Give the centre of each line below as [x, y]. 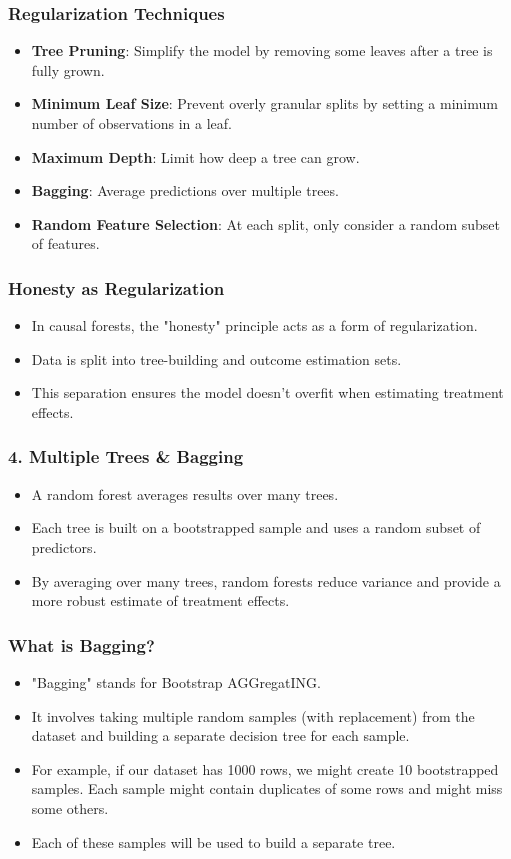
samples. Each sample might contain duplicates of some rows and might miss [267, 788]
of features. [65, 243]
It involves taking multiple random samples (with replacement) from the [253, 715]
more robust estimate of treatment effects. [160, 600]
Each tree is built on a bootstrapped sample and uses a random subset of [256, 527]
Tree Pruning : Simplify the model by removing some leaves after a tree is [262, 50]
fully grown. [68, 69]
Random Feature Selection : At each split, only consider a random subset [265, 223]
